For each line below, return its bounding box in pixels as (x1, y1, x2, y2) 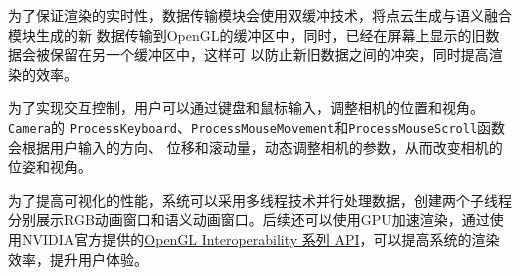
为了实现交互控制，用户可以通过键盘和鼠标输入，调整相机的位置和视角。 (8, 97, 484, 118)
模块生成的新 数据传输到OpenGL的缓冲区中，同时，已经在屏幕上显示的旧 (8, 24, 486, 45)
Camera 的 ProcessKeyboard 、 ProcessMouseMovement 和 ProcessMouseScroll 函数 (8, 116, 506, 137)
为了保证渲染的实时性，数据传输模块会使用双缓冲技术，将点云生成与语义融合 (8, 5, 512, 25)
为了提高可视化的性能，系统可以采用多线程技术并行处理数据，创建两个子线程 (8, 189, 512, 210)
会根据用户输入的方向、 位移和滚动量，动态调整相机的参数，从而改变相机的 (8, 136, 503, 157)
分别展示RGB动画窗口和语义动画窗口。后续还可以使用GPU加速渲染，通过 (8, 209, 490, 230)
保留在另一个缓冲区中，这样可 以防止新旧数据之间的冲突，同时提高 (49, 44, 489, 65)
